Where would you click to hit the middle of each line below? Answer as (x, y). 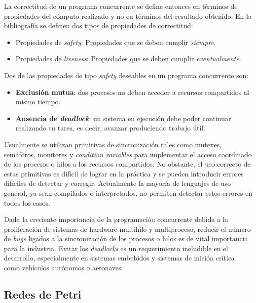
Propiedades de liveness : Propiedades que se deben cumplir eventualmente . (128, 59)
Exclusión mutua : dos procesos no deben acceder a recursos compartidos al (132, 92)
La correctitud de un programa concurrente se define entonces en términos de (121, 6)
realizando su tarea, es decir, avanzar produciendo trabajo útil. (110, 128)
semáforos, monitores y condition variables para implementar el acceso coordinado (128, 154)
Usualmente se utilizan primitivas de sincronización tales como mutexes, (113, 144)
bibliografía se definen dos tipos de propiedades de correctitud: (99, 25)
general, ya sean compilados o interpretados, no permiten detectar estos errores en (128, 193)
